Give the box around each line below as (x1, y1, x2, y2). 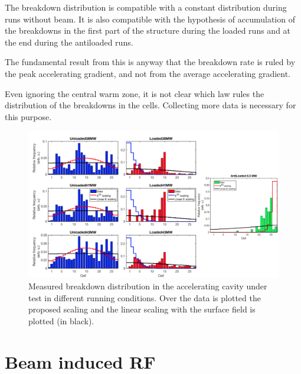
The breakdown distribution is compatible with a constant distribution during (5, 1, 287, 13)
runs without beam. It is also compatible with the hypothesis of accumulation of (5, 12, 295, 25)
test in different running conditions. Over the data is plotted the (28, 291, 261, 304)
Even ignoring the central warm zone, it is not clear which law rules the (5, 87, 264, 99)
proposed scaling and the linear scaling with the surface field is (28, 303, 256, 315)
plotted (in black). (28, 314, 94, 327)
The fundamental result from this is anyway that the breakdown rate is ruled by (5, 56, 296, 68)
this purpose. (5, 110, 52, 122)
